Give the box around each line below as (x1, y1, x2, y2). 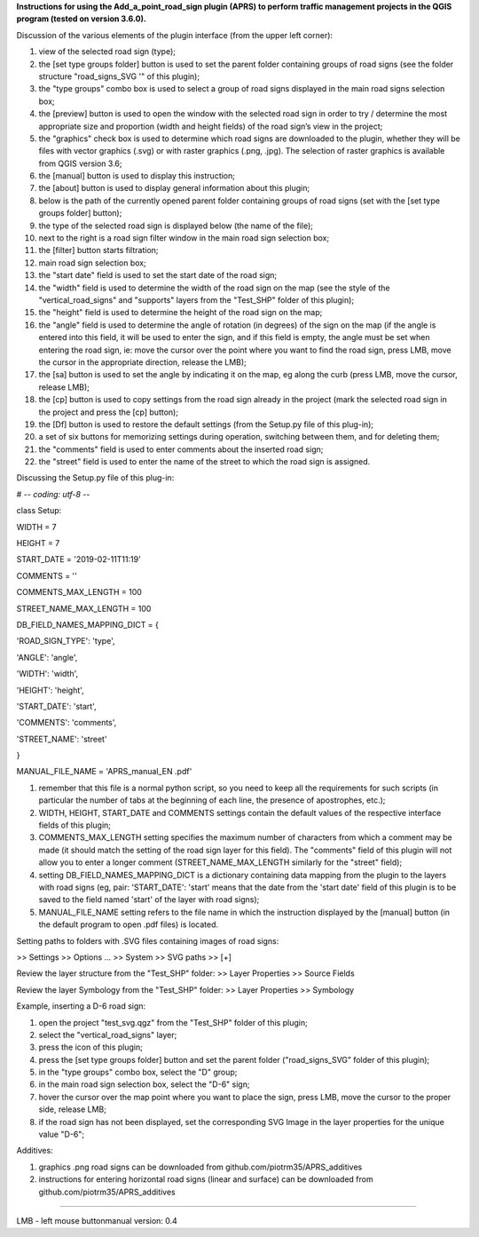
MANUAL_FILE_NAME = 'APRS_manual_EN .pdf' (16, 766, 192, 777)
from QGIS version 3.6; (38, 158, 122, 169)
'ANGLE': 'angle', (16, 652, 78, 662)
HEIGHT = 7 (16, 538, 60, 549)
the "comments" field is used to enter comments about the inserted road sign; (38, 444, 324, 455)
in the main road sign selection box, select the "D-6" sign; (38, 1079, 250, 1090)
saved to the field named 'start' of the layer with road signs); (38, 894, 260, 905)
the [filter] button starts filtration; (38, 245, 159, 256)
